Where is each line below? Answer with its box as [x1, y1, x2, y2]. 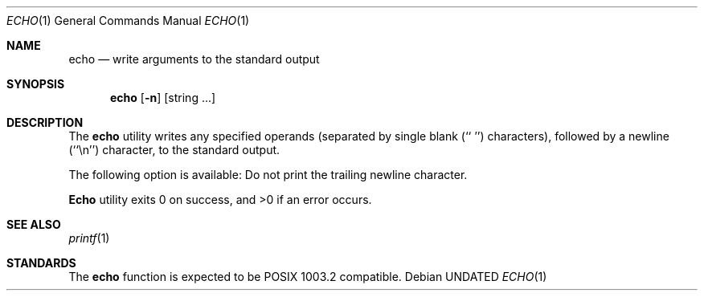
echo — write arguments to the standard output [68, 52, 320, 66]
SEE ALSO [6, 218, 61, 231]
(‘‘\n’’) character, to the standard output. [68, 143, 280, 157]
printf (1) [68, 231, 110, 245]
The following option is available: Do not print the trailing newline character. [68, 168, 468, 181]
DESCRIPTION [6, 116, 84, 129]
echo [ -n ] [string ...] [110, 91, 216, 104]
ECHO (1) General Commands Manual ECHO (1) [6, 14, 250, 27]
